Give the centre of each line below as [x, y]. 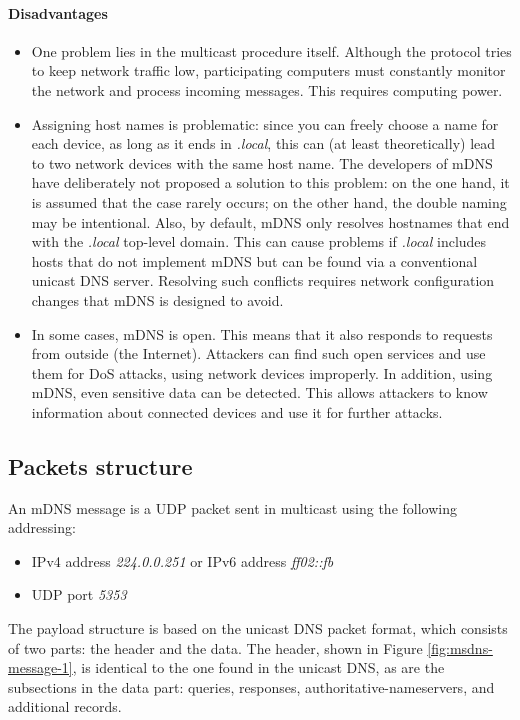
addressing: [42, 527]
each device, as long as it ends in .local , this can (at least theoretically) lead [263, 143]
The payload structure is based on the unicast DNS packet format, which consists [258, 628]
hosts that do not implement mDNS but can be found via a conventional [254, 260]
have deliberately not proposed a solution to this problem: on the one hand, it [270, 182]
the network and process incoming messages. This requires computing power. [267, 89]
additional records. [65, 706]
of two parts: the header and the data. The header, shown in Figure [215, 647]
